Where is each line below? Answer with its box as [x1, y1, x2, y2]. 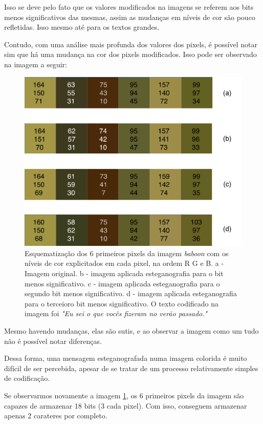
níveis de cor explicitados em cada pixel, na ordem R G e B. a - [25, 258, 224, 268]
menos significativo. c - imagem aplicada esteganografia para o [25, 278, 220, 288]
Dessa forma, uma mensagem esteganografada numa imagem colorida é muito [4, 353, 247, 363]
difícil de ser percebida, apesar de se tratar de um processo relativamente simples [4, 362, 258, 373]
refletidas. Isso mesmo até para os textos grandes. [4, 22, 160, 32]
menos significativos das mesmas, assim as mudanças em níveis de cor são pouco [4, 11, 255, 22]
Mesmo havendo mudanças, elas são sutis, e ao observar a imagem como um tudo [4, 325, 259, 336]
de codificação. [4, 373, 50, 383]
